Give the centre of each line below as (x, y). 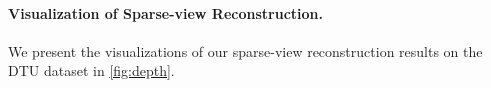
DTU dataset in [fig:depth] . (91, 70)
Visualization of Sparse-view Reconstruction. (166, 12)
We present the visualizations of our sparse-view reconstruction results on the (245, 50)
